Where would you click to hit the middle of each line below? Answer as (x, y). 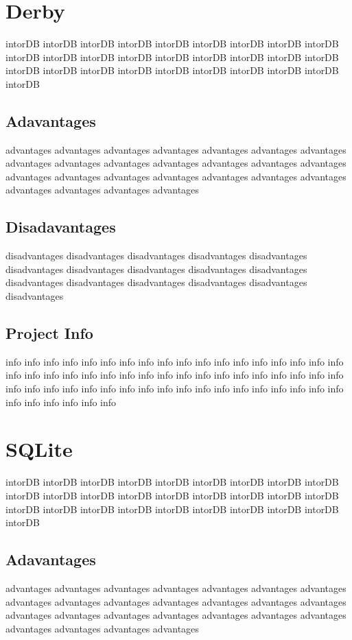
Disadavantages (61, 227)
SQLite (39, 449)
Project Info (49, 333)
